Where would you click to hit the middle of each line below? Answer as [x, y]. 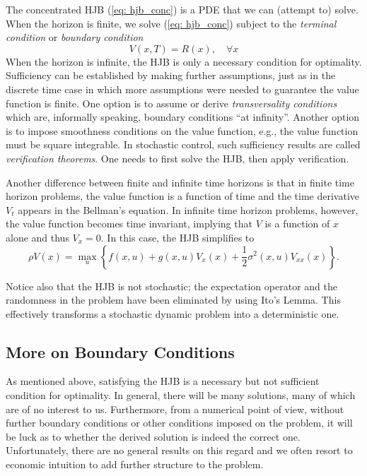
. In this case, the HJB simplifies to [177, 237]
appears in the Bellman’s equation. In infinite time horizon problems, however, [188, 209]
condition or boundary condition [75, 37]
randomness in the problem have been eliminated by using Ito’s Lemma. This [173, 300]
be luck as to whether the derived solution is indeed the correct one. [153, 436]
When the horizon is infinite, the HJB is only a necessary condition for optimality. [184, 61]
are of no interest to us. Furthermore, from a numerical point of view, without [175, 409]
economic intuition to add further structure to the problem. [135, 464]
